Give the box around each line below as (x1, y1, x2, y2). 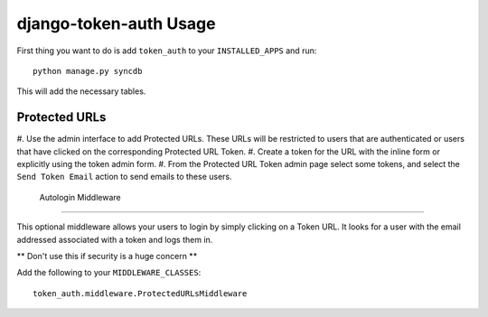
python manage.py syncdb (33, 66, 143, 76)
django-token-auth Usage (16, 14, 216, 33)
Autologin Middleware (39, 191, 121, 202)
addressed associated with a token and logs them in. (16, 234, 213, 245)
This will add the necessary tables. (16, 86, 146, 97)
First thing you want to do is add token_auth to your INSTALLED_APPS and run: (16, 45, 317, 56)
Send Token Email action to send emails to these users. (16, 172, 232, 182)
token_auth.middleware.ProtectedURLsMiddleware (33, 288, 248, 298)
